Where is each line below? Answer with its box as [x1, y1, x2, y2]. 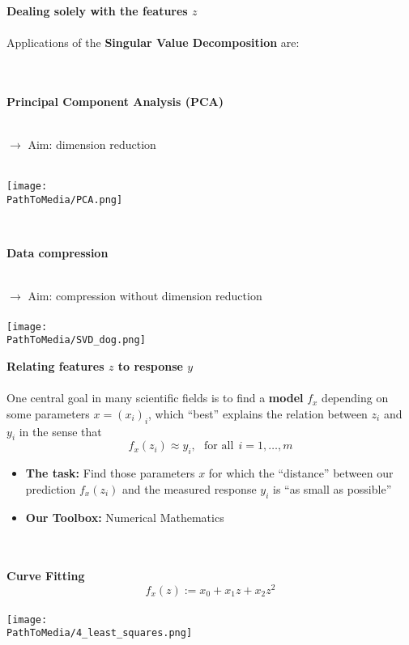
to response [117, 357, 183, 374]
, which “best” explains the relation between [148, 405, 368, 422]
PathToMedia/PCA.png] [6, 194, 123, 206]
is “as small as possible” [273, 480, 392, 497]
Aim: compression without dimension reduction [28, 287, 262, 304]
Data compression [6, 244, 109, 261]
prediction [25, 480, 76, 497]
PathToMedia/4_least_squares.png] [6, 627, 193, 639]
